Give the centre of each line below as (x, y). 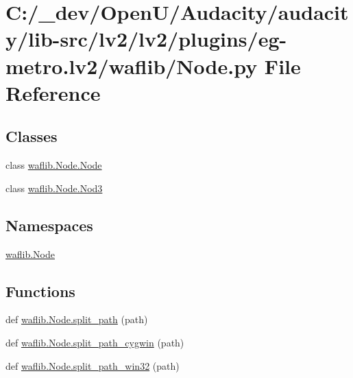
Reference (53, 92)
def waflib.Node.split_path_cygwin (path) (95, 342)
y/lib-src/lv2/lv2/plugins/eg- (146, 39)
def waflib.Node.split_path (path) (77, 319)
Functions (40, 291)
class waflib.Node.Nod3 (54, 188)
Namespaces (49, 225)
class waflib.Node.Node (54, 165)
